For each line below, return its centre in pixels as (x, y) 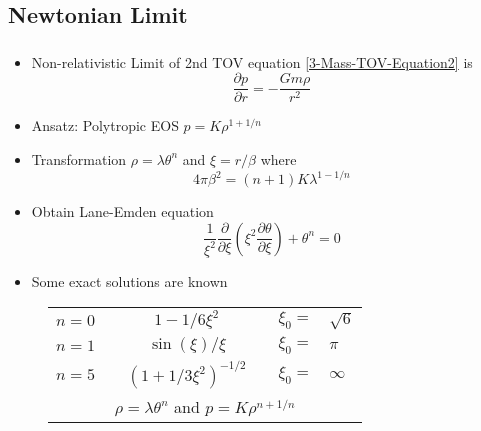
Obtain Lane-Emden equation (122, 211)
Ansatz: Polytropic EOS (105, 125)
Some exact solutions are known (129, 280)
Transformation (79, 158)
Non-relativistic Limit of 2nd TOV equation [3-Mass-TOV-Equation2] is (252, 61)
